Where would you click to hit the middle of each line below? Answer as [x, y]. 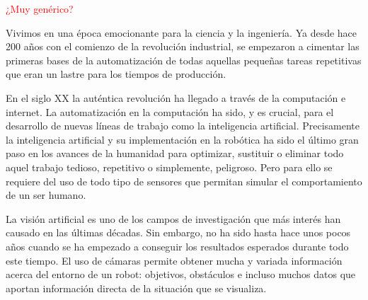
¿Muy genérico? [40, 8]
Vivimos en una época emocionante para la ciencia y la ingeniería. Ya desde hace [182, 32]
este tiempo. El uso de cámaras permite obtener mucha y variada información [174, 260]
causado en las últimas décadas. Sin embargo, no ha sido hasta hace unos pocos [178, 232]
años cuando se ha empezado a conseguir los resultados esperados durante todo [177, 246]
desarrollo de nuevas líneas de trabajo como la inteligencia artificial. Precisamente [183, 126]
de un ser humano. [46, 195]
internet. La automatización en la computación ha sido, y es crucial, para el [170, 111]
